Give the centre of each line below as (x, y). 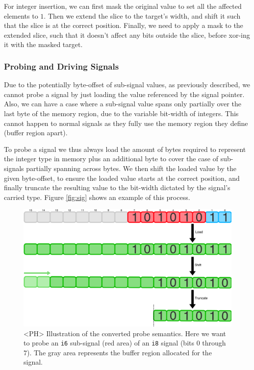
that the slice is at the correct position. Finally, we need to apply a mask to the (124, 25)
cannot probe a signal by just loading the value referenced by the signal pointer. (124, 94)
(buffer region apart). (36, 133)
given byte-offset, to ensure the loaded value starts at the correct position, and (122, 178)
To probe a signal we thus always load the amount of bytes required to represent (125, 149)
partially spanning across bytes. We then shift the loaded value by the (131, 168)
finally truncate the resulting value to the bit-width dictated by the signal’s (117, 187)
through (214, 343)
